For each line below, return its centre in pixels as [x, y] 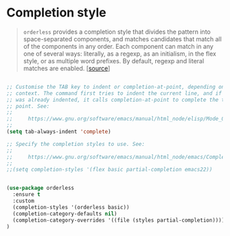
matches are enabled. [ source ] [67, 68]
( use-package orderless [41, 188]
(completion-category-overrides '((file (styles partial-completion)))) [119, 220]
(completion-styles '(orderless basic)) [71, 207]
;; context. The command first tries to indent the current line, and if [114, 93]
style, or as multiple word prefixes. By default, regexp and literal [114, 61]
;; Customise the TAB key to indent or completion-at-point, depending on [116, 87]
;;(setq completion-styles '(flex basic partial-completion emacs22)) [110, 170]
